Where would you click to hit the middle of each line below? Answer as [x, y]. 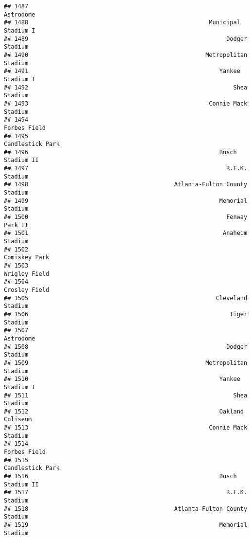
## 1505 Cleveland [126, 298]
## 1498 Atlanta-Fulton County [126, 185]
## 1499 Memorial [126, 201]
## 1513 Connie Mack [126, 428]
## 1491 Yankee [122, 71]
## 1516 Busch [120, 476]
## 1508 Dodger [126, 347]
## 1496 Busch [120, 152]
